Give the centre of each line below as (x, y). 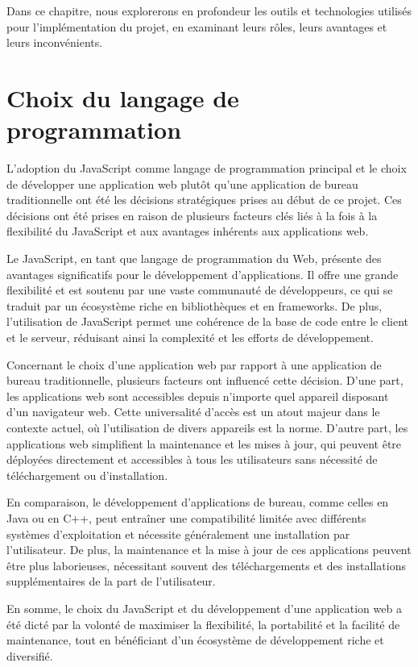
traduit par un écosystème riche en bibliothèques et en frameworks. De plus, (195, 305)
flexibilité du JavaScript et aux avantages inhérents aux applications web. (188, 231)
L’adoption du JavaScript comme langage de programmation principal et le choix (207, 168)
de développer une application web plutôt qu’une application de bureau (182, 183)
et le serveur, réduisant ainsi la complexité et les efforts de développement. (190, 338)
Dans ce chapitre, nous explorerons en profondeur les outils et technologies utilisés (209, 10)
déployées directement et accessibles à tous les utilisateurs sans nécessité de (192, 459)
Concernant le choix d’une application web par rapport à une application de (194, 364)
